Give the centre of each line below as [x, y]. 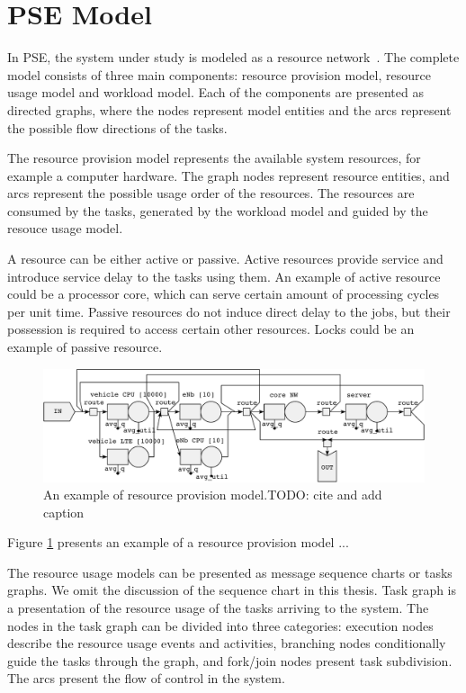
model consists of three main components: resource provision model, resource [219, 74]
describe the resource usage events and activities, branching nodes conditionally [227, 643]
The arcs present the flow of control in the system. [146, 678]
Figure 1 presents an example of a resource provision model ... [178, 542]
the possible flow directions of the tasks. [117, 127]
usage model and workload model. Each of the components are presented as [215, 92]
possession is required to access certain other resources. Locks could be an [211, 329]
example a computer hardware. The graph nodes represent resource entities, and [229, 175]
